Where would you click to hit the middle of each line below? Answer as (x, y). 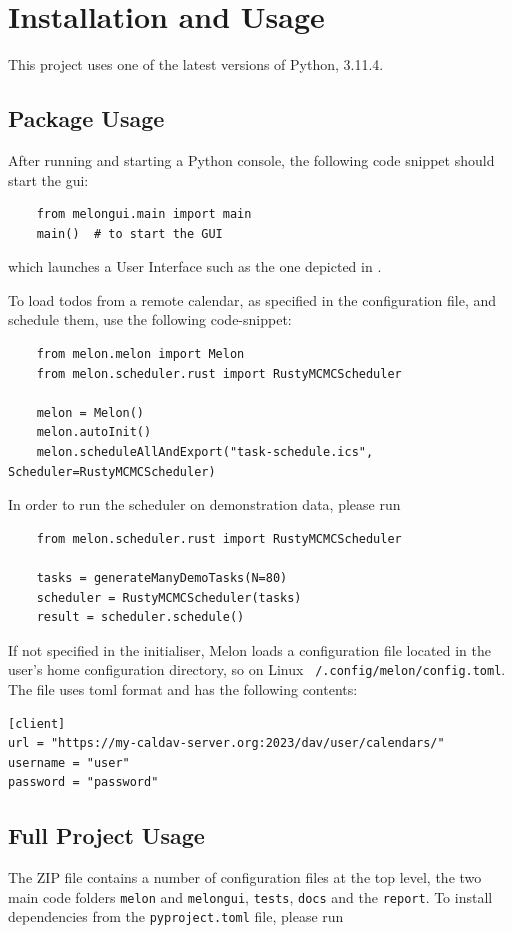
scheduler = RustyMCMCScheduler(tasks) (169, 597)
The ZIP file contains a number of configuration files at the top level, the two (245, 877)
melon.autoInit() (94, 432)
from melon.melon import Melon (140, 354)
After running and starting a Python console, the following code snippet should (251, 159)
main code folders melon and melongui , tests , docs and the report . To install (250, 896)
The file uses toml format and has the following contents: (183, 689)
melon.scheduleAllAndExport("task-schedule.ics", (205, 452)
